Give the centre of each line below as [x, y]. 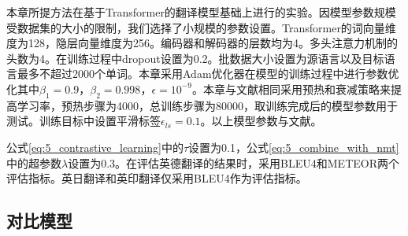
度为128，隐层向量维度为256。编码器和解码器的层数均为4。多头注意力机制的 [202, 43]
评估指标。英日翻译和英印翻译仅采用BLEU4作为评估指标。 [157, 178]
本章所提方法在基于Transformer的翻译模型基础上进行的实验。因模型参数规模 [201, 12]
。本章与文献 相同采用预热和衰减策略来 [292, 88]
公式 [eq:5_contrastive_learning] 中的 [95, 147]
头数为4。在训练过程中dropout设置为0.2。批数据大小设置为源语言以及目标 [195, 58]
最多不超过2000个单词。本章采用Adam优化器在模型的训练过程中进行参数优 [208, 74]
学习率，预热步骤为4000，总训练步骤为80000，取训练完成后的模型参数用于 [207, 105]
